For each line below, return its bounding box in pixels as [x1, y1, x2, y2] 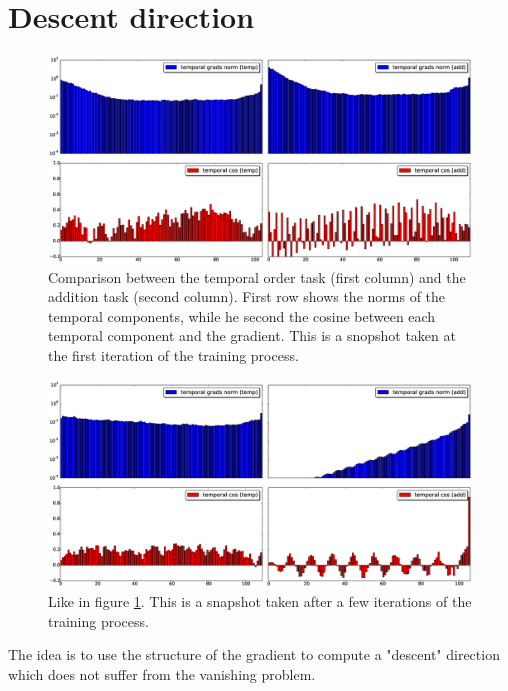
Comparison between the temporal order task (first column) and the [48, 266, 466, 287]
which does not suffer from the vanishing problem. [8, 663, 316, 684]
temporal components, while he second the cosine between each [48, 305, 436, 326]
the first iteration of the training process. [48, 344, 299, 365]
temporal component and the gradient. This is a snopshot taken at [48, 325, 456, 346]
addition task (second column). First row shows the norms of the [48, 286, 446, 307]
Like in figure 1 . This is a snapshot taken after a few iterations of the [48, 591, 472, 611]
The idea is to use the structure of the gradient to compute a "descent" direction [8, 644, 500, 665]
